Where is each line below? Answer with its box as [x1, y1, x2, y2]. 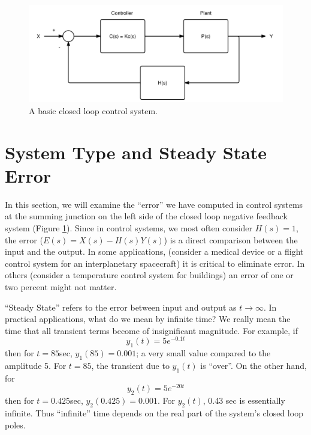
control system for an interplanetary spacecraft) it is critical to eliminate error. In [5, 257, 305, 269]
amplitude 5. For [5, 359, 67, 372]
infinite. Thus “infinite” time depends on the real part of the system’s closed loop [5, 407, 303, 419]
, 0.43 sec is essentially [203, 394, 285, 407]
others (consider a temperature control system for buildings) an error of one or [5, 269, 294, 281]
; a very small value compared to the [136, 347, 271, 359]
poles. [5, 418, 26, 431]
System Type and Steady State [5, 139, 267, 164]
